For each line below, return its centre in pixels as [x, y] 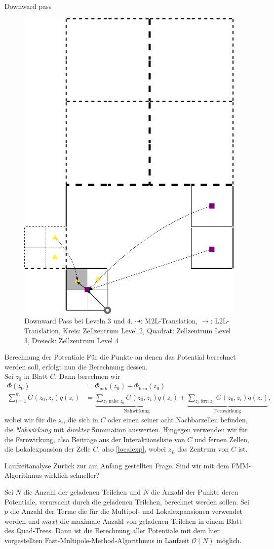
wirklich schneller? [72, 475]
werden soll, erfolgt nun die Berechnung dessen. [76, 366]
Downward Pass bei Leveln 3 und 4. [78, 321]
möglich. [229, 540]
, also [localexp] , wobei [132, 449]
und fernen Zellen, [222, 439]
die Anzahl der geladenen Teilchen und [82, 492]
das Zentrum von [203, 449]
